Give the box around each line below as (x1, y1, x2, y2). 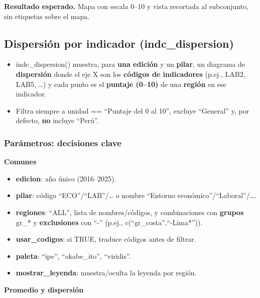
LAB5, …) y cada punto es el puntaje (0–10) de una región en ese (16, 78, 226, 89)
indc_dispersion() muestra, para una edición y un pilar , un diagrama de (16, 59, 245, 69)
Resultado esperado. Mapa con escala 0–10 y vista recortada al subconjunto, (4, 1, 248, 11)
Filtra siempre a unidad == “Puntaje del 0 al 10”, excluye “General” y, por (16, 105, 249, 116)
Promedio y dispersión (4, 284, 84, 294)
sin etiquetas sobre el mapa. (4, 11, 90, 21)
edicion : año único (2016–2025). (16, 173, 116, 183)
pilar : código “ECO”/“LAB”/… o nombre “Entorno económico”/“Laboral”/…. (16, 190, 256, 201)
